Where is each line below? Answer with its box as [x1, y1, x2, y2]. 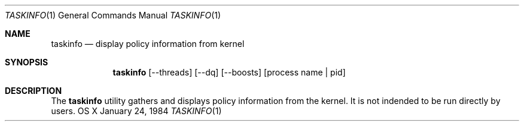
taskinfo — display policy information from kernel [51, 39, 245, 49]
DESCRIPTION [5, 86, 62, 96]
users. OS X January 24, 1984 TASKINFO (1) [51, 106, 222, 116]
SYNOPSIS [5, 57, 48, 67]
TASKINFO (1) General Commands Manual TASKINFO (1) [5, 10, 221, 20]
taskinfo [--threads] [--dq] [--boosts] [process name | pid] [112, 67, 346, 77]
